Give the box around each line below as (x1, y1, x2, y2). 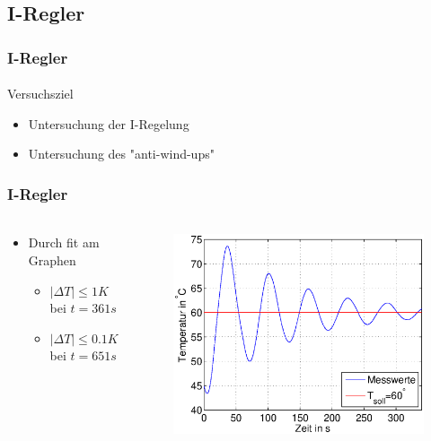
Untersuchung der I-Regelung (28, 114, 189, 133)
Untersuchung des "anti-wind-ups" (28, 144, 215, 163)
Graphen (28, 251, 76, 270)
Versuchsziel (7, 84, 74, 103)
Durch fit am (28, 233, 100, 252)
